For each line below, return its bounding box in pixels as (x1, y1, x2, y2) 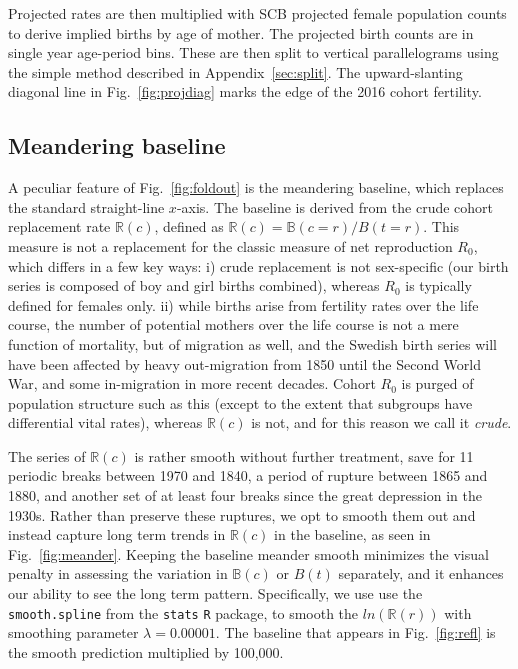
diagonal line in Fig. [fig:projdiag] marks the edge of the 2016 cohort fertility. (8, 81, 482, 102)
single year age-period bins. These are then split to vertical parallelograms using (8, 42, 499, 63)
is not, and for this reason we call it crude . (251, 412, 512, 433)
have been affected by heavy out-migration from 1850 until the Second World (8, 353, 482, 374)
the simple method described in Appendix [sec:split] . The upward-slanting (8, 61, 463, 82)
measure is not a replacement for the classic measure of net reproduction (8, 235, 453, 256)
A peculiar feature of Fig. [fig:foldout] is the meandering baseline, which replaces (8, 177, 504, 198)
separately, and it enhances (338, 563, 504, 584)
